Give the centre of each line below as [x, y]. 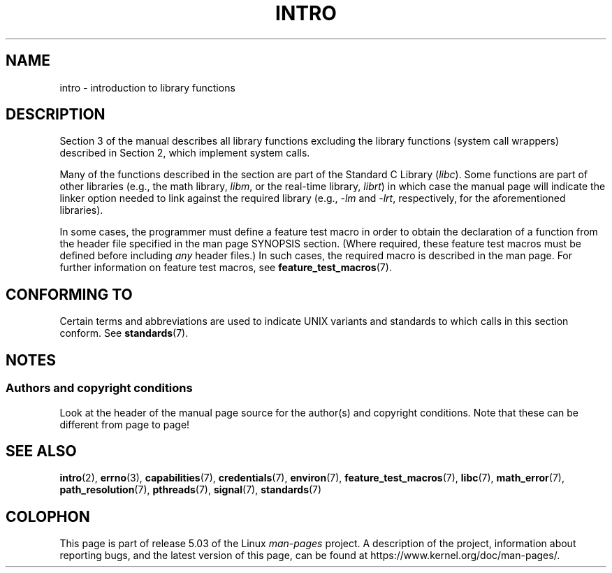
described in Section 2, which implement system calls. [185, 153]
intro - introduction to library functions [147, 87]
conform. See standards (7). [124, 333]
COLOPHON [48, 516]
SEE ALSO [41, 451]
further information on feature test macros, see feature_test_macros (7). [226, 268]
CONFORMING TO [69, 294]
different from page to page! [125, 424]
